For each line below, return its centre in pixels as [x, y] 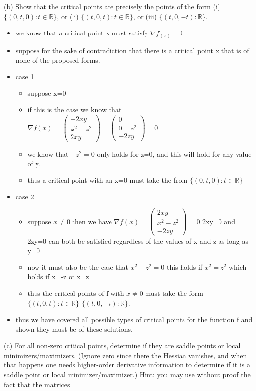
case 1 [25, 76]
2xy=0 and [219, 221]
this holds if [184, 267]
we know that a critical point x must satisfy [82, 33]
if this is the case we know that [74, 110]
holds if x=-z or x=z [58, 277]
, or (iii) [145, 16]
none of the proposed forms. [58, 60]
